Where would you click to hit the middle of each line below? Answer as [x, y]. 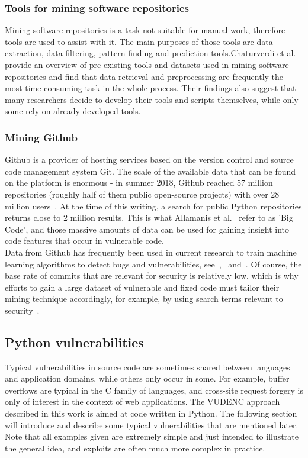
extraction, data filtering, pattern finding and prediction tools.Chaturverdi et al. [150, 53]
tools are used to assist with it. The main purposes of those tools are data [139, 41]
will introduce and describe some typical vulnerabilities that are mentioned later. [152, 425]
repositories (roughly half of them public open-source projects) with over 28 [142, 194]
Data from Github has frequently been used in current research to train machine [151, 252]
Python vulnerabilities [74, 342]
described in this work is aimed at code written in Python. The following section [151, 413]
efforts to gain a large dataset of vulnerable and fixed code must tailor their [142, 287]
